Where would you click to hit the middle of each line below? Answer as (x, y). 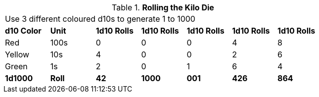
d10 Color (23, 31)
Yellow (17, 54)
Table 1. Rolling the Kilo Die (163, 7)
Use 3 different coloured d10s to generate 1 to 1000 (100, 19)
